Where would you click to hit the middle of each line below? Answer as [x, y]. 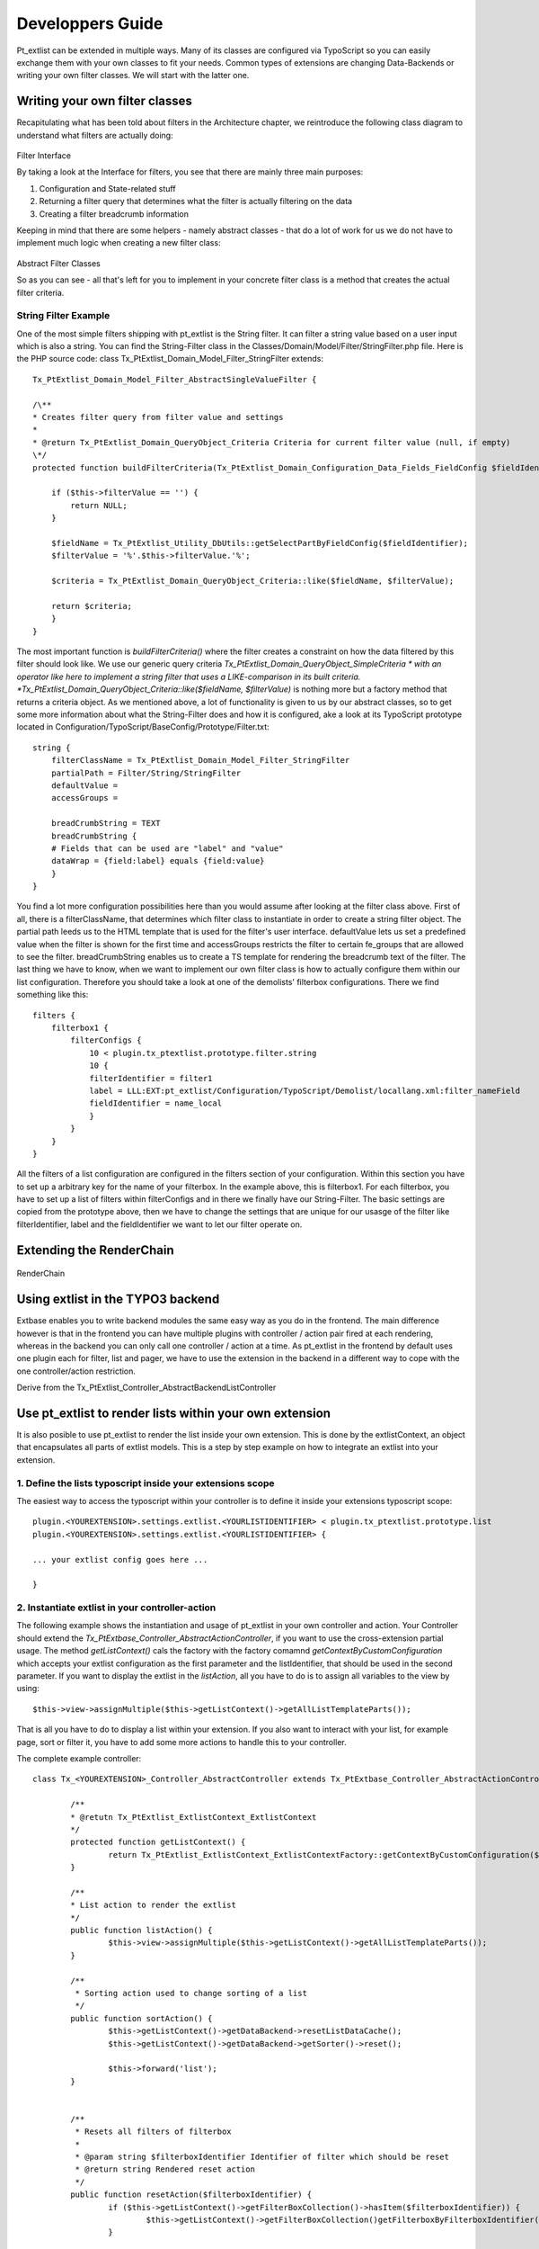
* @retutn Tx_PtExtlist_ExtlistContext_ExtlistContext [194, 1817]
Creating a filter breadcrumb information [114, 214]
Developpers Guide [90, 23]
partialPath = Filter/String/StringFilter [146, 773]
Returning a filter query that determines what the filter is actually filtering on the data [196, 202]
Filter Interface [44, 156]
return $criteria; [92, 606]
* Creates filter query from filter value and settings [158, 417]
